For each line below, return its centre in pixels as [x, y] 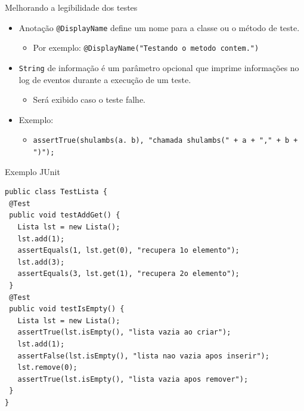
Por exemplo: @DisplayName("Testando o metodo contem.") [146, 47]
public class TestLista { [56, 192]
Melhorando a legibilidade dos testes [71, 7]
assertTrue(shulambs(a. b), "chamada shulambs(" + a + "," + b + [165, 141]
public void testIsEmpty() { [67, 309]
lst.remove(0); [47, 368]
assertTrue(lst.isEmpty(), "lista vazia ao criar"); [124, 332]
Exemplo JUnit [32, 171]
